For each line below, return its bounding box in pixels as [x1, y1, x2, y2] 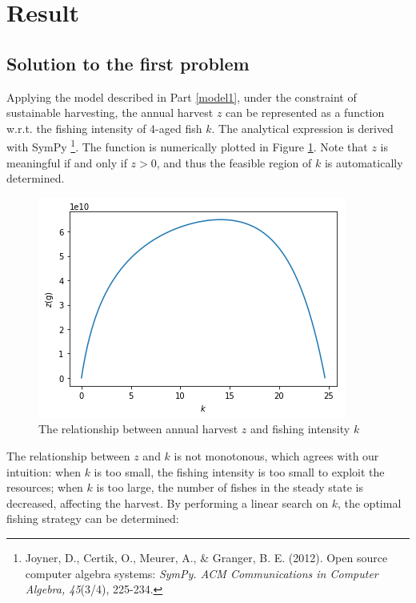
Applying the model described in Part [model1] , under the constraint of [6, 88, 357, 105]
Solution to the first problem [6, 50, 250, 75]
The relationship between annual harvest [38, 420, 238, 437]
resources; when [6, 479, 83, 496]
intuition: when [6, 463, 81, 480]
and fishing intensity [250, 420, 350, 437]
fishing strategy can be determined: [6, 510, 179, 527]
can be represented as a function [226, 104, 385, 121]
